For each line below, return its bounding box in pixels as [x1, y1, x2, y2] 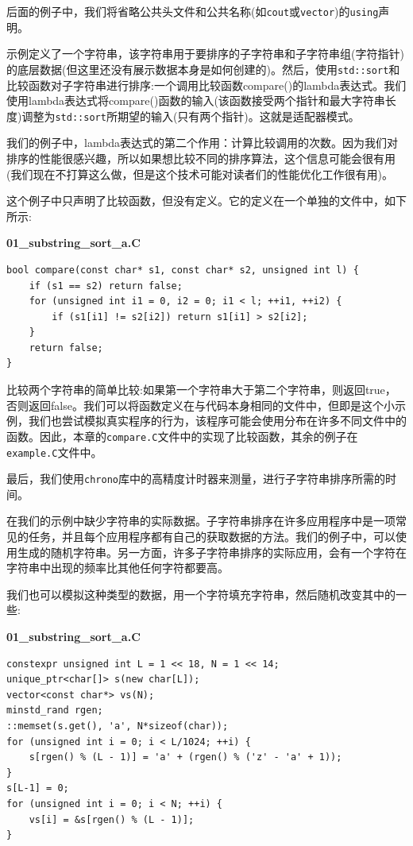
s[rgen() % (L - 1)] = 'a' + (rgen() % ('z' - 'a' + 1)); [29, 751, 342, 763]
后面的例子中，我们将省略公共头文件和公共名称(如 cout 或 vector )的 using [6, 3, 379, 19]
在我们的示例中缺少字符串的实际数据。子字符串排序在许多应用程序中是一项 [6, 512, 396, 529]
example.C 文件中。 [6, 443, 102, 460]
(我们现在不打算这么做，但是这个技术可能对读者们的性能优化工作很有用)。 [6, 165, 393, 182]
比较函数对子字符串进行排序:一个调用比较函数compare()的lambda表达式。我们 [6, 76, 407, 93]
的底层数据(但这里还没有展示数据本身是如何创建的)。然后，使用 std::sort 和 [6, 60, 400, 77]
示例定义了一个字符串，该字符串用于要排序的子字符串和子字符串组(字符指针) [6, 45, 404, 62]
